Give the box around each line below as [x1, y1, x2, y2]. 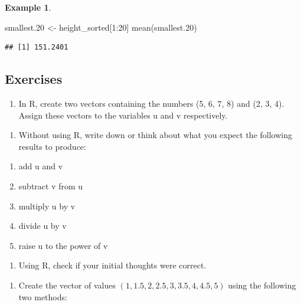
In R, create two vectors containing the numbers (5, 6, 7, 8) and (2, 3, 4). [18, 97, 284, 109]
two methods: [18, 290, 67, 303]
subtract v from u [18, 179, 83, 192]
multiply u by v [18, 199, 76, 212]
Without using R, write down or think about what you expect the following [18, 129, 292, 141]
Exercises [5, 70, 63, 88]
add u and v [18, 160, 63, 172]
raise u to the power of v [18, 239, 108, 251]
